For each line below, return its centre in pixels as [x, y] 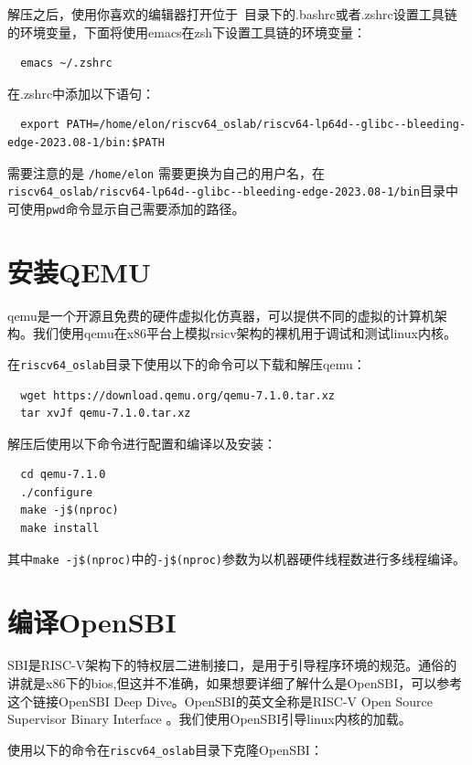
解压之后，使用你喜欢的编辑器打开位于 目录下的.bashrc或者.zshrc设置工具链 [232, 14]
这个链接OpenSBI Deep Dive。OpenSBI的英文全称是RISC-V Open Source [220, 701]
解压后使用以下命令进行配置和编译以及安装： [142, 443]
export [40, 125]
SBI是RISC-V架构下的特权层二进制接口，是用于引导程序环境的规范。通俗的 [232, 665]
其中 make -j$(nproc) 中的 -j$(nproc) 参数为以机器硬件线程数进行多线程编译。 [236, 558]
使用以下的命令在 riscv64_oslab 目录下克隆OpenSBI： [165, 749]
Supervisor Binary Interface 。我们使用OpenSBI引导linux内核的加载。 [209, 719]
